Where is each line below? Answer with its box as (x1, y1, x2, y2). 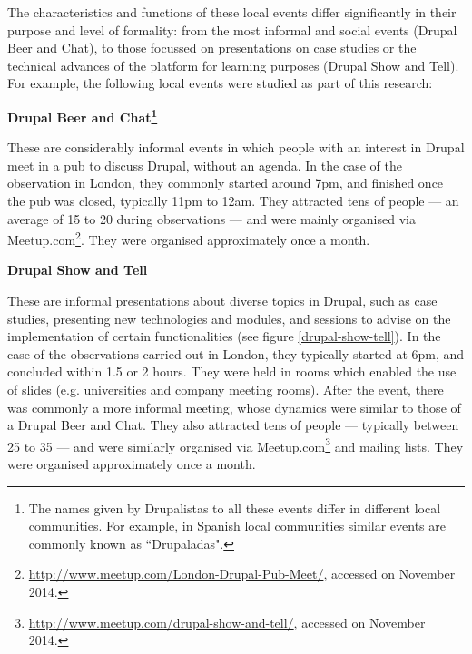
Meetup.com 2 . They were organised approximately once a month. (7, 228, 370, 249)
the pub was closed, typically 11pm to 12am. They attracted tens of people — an (7, 191, 459, 210)
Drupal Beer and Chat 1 (7, 104, 158, 126)
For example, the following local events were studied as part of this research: (7, 73, 433, 93)
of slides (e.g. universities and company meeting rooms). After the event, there (7, 380, 444, 398)
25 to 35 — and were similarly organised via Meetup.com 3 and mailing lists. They (7, 434, 464, 455)
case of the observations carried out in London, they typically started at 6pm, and (7, 344, 465, 363)
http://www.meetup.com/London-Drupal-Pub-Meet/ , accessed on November (28, 564, 456, 583)
